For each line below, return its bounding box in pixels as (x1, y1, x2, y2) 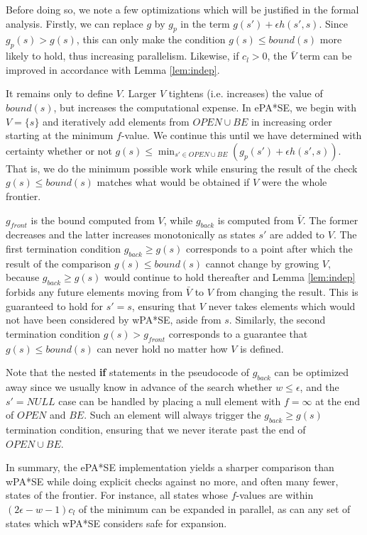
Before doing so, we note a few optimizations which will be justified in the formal (6, 2, 359, 16)
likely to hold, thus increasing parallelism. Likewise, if (6, 48, 239, 63)
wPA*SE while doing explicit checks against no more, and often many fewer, (6, 473, 339, 488)
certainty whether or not (6, 143, 112, 158)
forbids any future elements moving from (6, 285, 183, 299)
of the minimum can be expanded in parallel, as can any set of (78, 502, 351, 517)
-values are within (236, 487, 314, 502)
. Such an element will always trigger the (84, 407, 261, 422)
